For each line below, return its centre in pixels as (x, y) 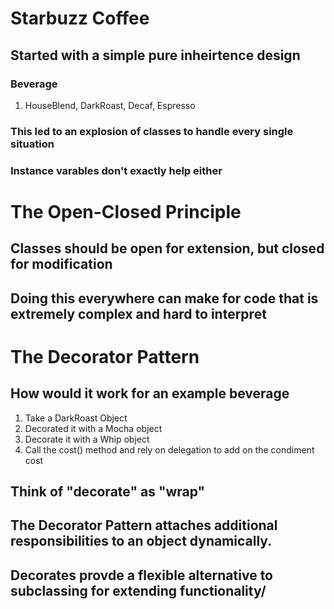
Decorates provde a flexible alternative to (141, 575)
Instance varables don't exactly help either (116, 170)
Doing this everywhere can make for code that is (164, 298)
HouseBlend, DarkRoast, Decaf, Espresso (110, 105)
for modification (61, 264)
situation (32, 144)
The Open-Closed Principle (126, 211)
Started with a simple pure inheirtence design (155, 55)
